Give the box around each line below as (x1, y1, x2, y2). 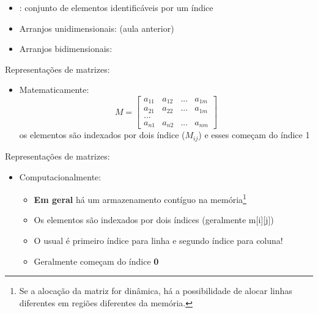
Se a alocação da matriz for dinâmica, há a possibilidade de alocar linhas (19, 284, 292, 297)
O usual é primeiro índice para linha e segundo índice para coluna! (34, 234, 283, 246)
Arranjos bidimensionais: (19, 42, 113, 55)
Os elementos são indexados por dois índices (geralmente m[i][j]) (34, 213, 274, 226)
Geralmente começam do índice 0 (34, 254, 159, 267)
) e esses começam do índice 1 (198, 128, 310, 141)
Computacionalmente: (19, 170, 102, 183)
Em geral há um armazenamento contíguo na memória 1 (34, 191, 246, 205)
